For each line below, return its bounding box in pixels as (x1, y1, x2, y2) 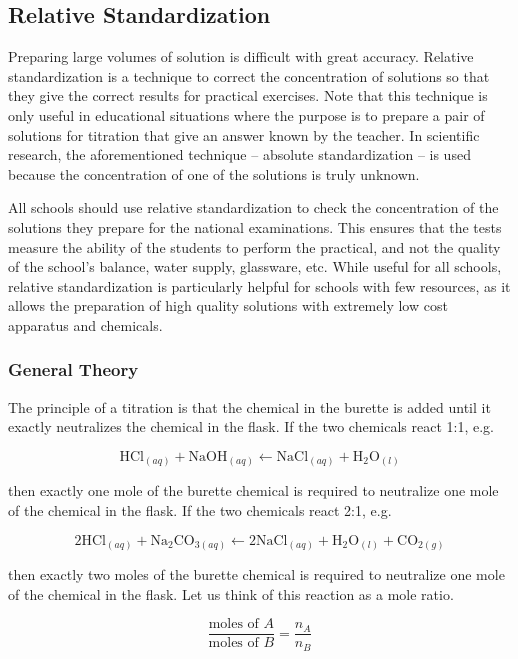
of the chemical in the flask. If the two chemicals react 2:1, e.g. (8, 500, 392, 521)
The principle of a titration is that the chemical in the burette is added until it (8, 396, 491, 417)
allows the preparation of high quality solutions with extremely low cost (8, 295, 448, 316)
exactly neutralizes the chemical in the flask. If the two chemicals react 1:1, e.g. (8, 416, 494, 437)
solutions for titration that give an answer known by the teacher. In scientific (8, 124, 480, 145)
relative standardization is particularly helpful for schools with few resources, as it (8, 275, 511, 296)
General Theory (8, 357, 139, 382)
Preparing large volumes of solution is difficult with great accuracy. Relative (8, 46, 474, 67)
